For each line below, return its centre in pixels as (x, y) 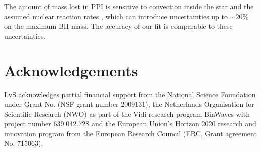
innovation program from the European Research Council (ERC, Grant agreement (130, 133)
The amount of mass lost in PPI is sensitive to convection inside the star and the (129, 6)
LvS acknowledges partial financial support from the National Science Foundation (130, 94)
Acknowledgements (71, 70)
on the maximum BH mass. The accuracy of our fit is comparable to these (118, 26)
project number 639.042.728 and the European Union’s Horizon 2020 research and (130, 124)
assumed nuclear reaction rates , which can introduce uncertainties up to (116, 16)
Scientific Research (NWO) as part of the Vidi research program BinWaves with (127, 114)
